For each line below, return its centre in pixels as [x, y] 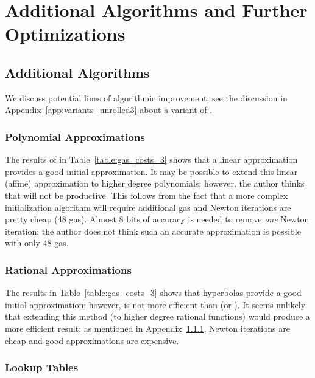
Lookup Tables [42, 367]
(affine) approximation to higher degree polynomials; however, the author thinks [155, 183]
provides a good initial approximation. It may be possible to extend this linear [151, 171]
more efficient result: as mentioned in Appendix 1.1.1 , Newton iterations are [147, 328]
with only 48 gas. [37, 243]
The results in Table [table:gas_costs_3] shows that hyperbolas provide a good [153, 293]
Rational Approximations [68, 270]
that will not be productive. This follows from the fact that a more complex [147, 195]
